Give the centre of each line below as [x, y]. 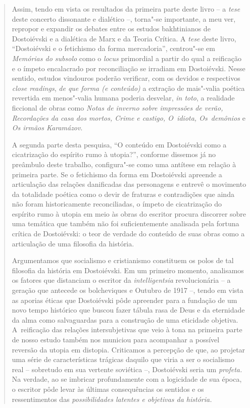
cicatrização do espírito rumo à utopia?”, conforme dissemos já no [114, 154]
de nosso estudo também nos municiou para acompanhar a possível [116, 339]
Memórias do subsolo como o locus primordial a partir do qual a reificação [127, 58]
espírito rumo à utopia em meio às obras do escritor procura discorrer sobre [129, 213]
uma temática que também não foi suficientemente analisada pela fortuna [126, 223]
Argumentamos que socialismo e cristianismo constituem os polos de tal [123, 260]
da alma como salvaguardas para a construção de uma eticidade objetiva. [125, 319]
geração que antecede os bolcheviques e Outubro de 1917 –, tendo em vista [128, 290]
